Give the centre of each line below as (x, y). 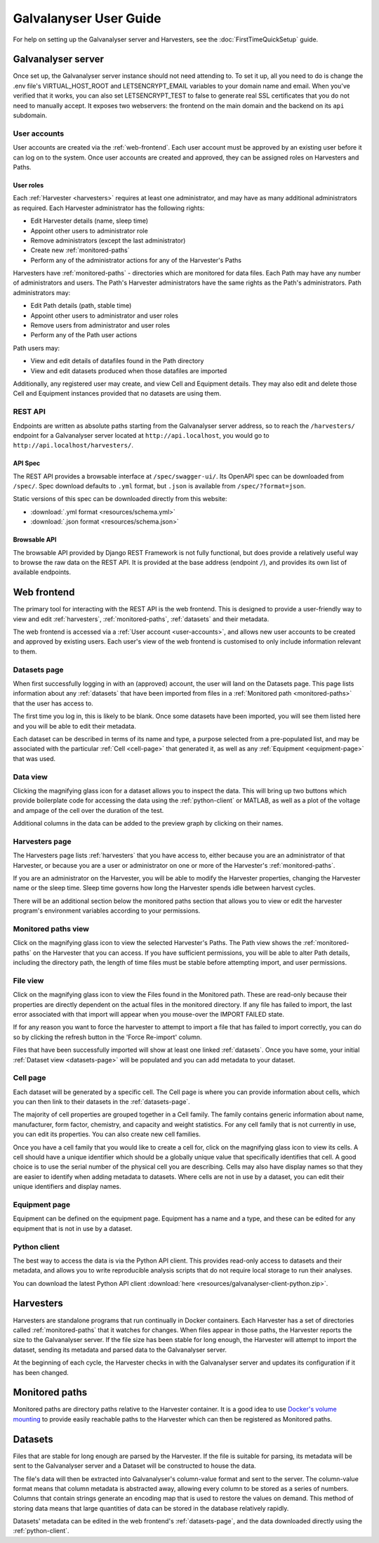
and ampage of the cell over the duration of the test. (88, 810)
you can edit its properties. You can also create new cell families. (107, 1134)
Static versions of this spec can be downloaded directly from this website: (120, 499)
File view (28, 980)
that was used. (34, 758)
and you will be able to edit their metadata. (74, 726)
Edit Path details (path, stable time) (81, 306)
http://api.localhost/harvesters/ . (73, 445)
